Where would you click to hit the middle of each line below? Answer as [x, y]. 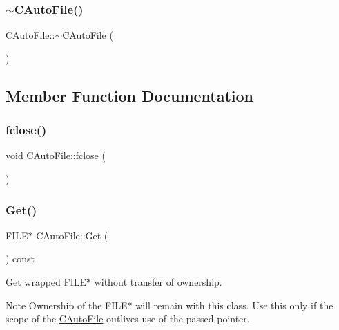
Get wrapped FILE [46, 282]
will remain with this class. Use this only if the [234, 305]
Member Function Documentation [130, 95]
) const [20, 258]
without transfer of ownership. [158, 282]
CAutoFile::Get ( [72, 235]
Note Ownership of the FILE [67, 305]
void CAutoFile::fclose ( [56, 155]
